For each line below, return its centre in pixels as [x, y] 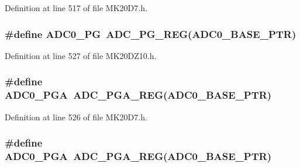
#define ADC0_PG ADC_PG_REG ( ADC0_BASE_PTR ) [151, 34]
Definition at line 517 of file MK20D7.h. [76, 8]
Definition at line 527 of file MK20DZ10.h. [81, 55]
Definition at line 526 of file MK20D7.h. [76, 116]
